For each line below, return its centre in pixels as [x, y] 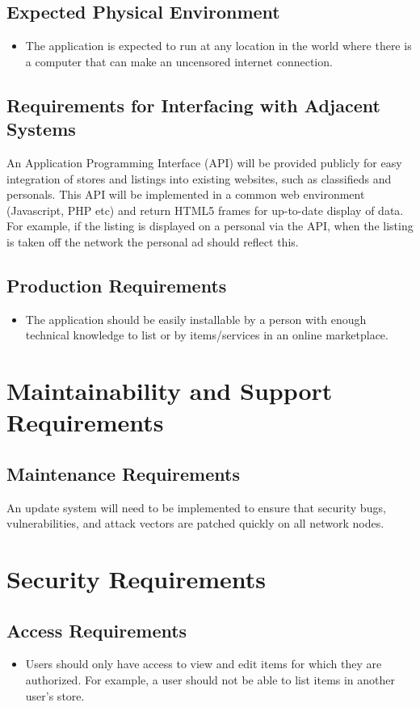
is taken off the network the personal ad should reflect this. [153, 241]
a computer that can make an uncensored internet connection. [179, 61]
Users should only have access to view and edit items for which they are [204, 664]
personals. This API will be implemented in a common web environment [186, 194]
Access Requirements [97, 630]
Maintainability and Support [170, 391]
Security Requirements [136, 579]
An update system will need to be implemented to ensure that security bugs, [196, 507]
